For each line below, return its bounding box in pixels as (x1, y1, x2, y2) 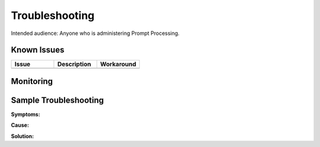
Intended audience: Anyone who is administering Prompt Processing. (11, 30, 180, 37)
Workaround (100, 60, 136, 68)
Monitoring (11, 76, 53, 86)
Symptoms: (11, 110, 41, 118)
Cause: (11, 122, 30, 129)
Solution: (11, 132, 34, 139)
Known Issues (11, 45, 65, 55)
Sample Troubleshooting (11, 95, 104, 105)
